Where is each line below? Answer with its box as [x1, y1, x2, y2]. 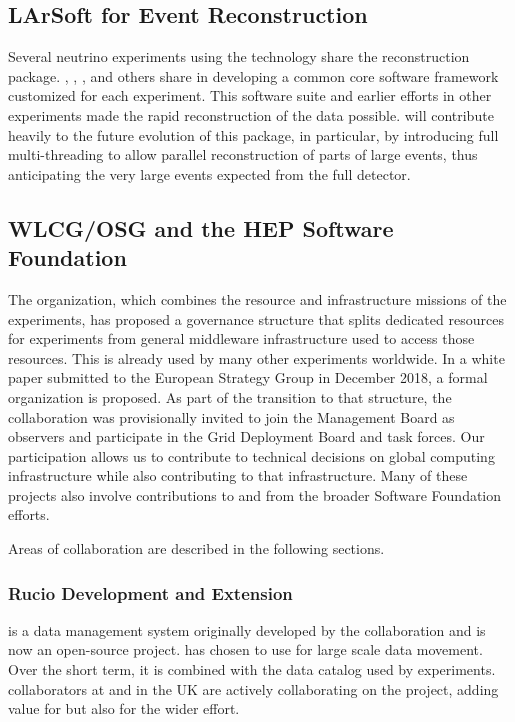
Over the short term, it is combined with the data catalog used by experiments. [8, 659, 496, 680]
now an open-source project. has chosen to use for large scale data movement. [8, 639, 483, 660]
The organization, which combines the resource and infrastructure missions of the [8, 288, 507, 309]
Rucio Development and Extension [8, 580, 293, 605]
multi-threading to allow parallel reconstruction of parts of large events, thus [8, 144, 478, 165]
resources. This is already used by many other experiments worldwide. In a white [8, 347, 505, 368]
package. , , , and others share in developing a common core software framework [8, 65, 499, 86]
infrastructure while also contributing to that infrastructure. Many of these [8, 465, 468, 486]
